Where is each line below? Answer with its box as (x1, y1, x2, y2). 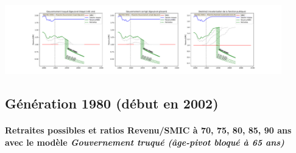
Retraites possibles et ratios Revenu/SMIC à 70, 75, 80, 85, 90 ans (5, 124, 292, 137)
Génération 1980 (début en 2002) (5, 94, 219, 113)
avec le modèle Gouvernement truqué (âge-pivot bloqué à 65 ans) (5, 135, 284, 148)
